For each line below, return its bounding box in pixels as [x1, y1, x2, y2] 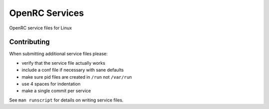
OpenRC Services [9, 7, 84, 18]
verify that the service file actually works [21, 60, 106, 66]
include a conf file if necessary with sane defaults [21, 67, 124, 73]
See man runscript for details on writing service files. [9, 97, 124, 103]
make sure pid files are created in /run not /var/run [21, 74, 132, 80]
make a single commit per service [21, 88, 91, 94]
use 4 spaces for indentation [21, 81, 81, 87]
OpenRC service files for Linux [9, 25, 72, 31]
